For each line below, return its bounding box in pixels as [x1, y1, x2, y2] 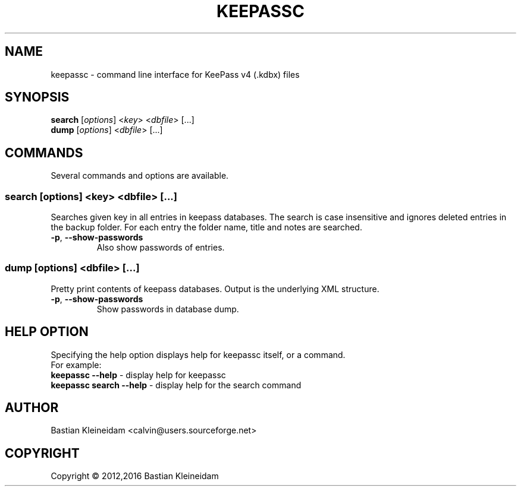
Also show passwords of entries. [96, 242, 225, 253]
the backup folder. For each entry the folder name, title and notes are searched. [51, 222, 362, 233]
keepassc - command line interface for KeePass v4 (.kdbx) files [51, 69, 300, 80]
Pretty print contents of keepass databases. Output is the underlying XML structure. [51, 283, 379, 294]
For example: [51, 359, 102, 370]
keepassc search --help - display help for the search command [51, 379, 302, 390]
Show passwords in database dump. [96, 303, 239, 314]
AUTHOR [5, 400, 59, 416]
